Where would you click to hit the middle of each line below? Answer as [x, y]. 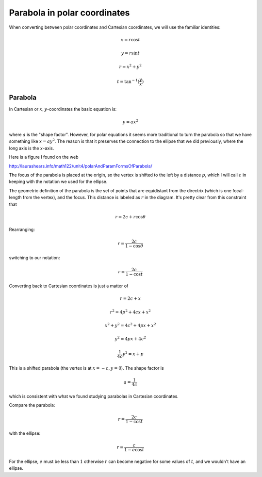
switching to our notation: [34, 258]
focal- [238, 190]
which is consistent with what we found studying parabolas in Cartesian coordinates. [94, 396]
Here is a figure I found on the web [44, 157]
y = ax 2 [130, 121]
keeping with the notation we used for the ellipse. [58, 181]
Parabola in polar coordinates [69, 13]
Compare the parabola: [32, 405]
